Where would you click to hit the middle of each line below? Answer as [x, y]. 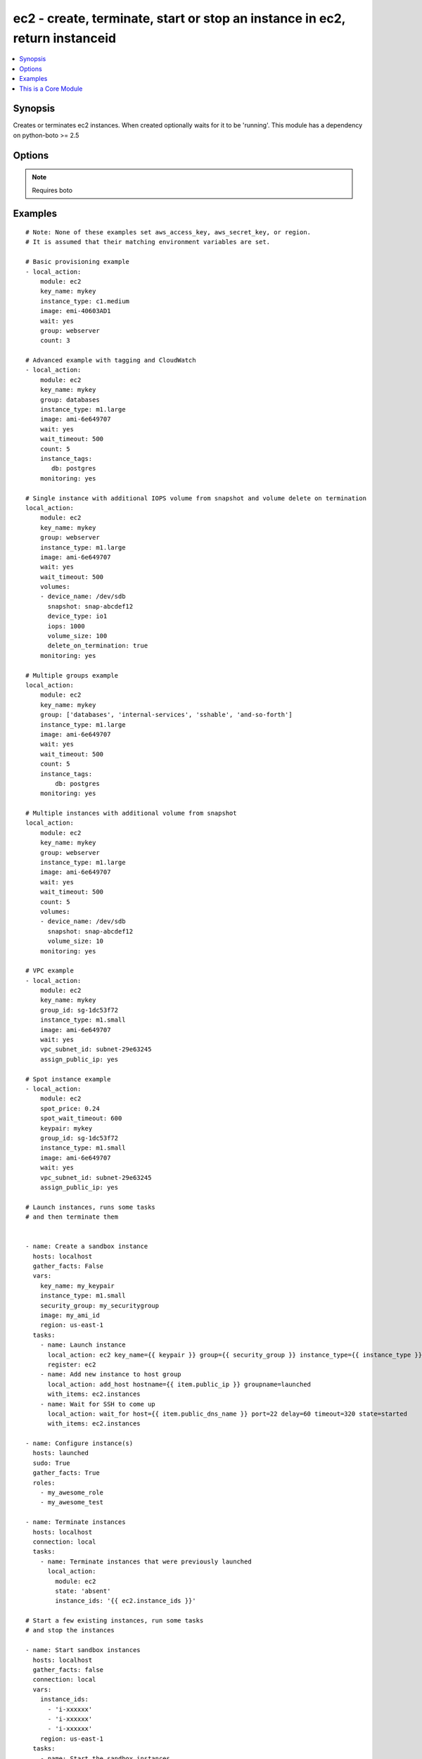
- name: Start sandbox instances [83, 1650]
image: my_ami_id [70, 1315]
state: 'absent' [83, 1591]
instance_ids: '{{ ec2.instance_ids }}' [126, 1601]
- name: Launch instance [83, 1345]
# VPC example [50, 971]
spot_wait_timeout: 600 [81, 1118]
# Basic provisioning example [78, 262]
